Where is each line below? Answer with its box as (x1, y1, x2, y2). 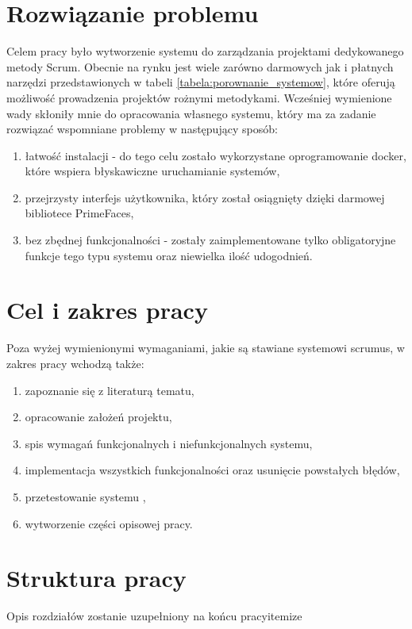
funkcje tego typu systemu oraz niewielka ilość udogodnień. (25, 247, 313, 263)
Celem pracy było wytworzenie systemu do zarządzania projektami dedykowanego (6, 43, 404, 59)
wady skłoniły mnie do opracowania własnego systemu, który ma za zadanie (6, 105, 376, 121)
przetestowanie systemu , (25, 488, 146, 504)
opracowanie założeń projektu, (25, 408, 172, 425)
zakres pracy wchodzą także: (6, 355, 144, 371)
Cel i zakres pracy (6, 293, 208, 326)
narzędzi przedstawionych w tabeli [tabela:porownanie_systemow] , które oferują (6, 74, 395, 90)
